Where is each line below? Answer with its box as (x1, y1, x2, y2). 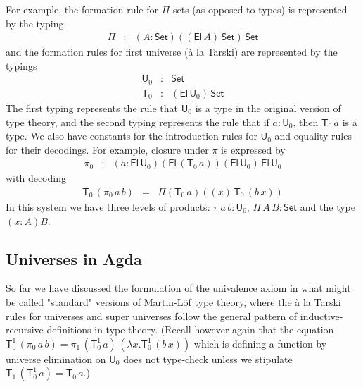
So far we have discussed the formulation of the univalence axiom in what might (6, 281, 351, 295)
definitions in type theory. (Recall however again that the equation (46, 322, 334, 337)
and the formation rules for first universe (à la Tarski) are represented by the (6, 44, 338, 59)
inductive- (300, 308, 343, 323)
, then (293, 114, 319, 129)
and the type (300, 199, 355, 214)
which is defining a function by (193, 336, 327, 350)
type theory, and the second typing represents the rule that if (6, 114, 269, 129)
